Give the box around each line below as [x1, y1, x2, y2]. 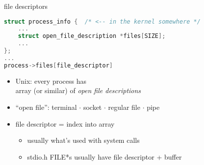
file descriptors [4, 1, 48, 11]
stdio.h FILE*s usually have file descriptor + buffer [27, 151, 182, 162]
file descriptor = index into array [15, 118, 115, 129]
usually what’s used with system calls [27, 135, 140, 145]
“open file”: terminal [15, 101, 77, 112]
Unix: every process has [15, 75, 86, 86]
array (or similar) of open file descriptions [15, 85, 141, 96]
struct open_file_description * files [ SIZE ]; [18, 33, 166, 40]
